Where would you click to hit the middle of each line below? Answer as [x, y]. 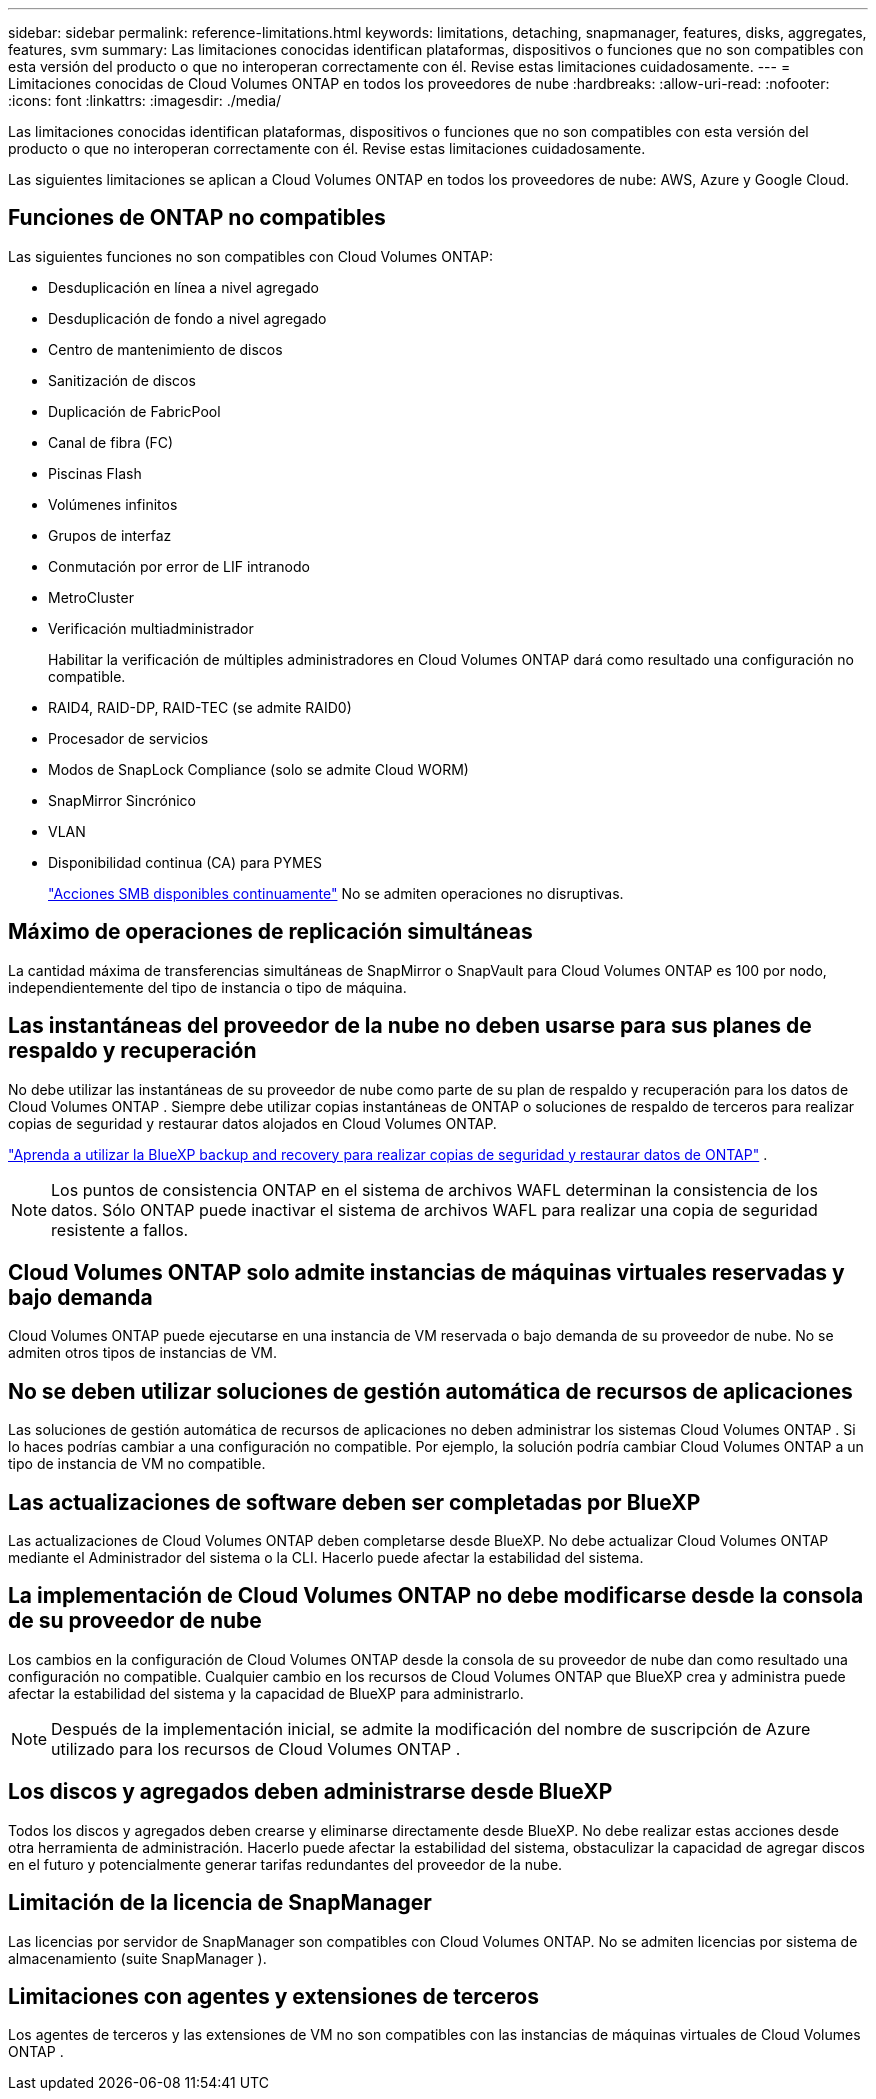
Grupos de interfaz [110, 535]
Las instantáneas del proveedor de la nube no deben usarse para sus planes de [410, 1026]
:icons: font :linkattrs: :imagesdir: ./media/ [145, 100]
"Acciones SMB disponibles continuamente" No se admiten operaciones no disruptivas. [336, 893]
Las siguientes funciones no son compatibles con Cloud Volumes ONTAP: [250, 256]
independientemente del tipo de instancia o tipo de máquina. [207, 987]
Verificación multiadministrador [151, 628]
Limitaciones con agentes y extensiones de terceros [273, 1997]
